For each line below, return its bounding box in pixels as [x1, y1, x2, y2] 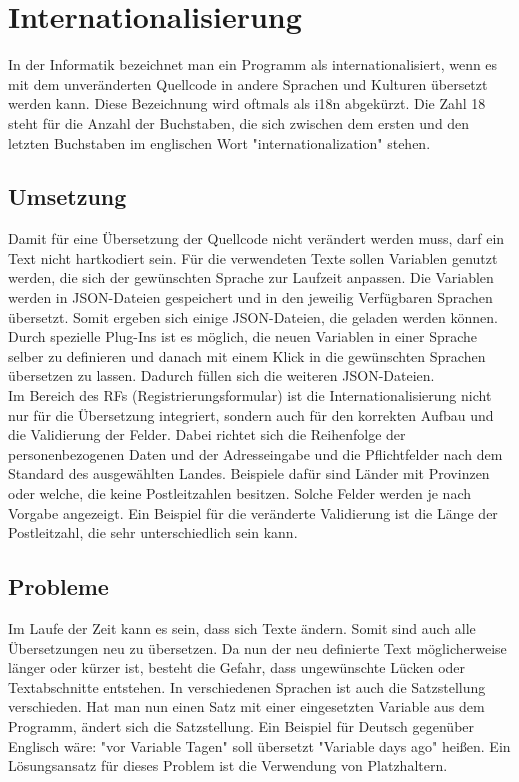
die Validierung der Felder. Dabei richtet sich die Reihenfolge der [8, 424, 406, 445]
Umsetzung [8, 181, 127, 212]
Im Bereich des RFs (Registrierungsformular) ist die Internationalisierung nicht [8, 385, 492, 406]
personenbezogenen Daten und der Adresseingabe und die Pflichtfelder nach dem [8, 443, 503, 464]
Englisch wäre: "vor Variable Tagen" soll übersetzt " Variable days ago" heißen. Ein [8, 735, 511, 756]
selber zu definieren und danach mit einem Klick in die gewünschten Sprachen [8, 345, 486, 366]
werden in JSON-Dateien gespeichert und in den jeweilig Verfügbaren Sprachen [8, 287, 493, 308]
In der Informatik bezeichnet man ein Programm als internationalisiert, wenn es [8, 54, 498, 75]
